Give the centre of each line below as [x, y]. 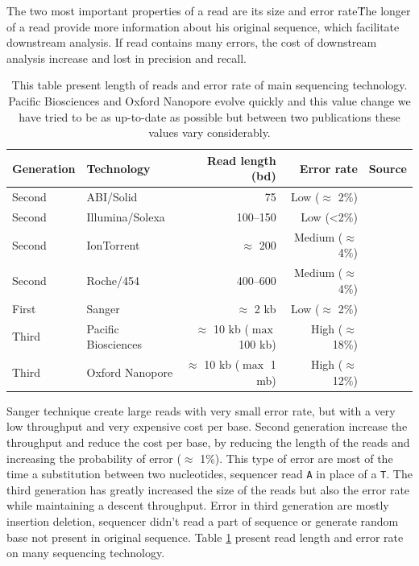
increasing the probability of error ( [94, 458]
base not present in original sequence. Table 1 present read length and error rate [205, 537]
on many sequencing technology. [86, 553]
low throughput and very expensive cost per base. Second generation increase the [207, 426]
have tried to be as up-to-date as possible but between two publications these [209, 116]
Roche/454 [113, 281]
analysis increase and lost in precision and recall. [127, 58]
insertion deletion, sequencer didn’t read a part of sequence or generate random [203, 521]
